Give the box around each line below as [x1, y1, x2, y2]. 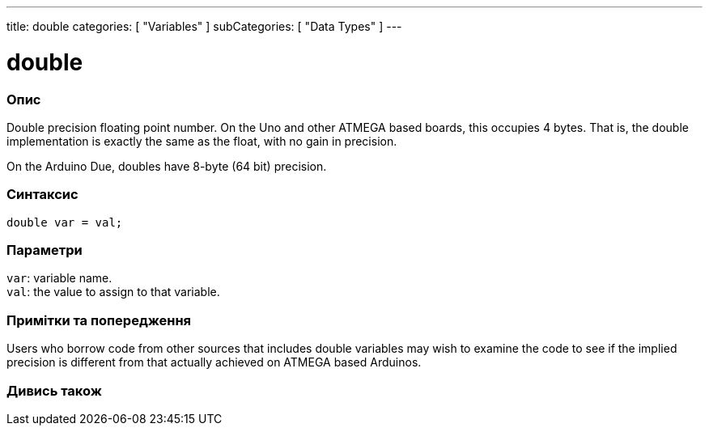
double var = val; [6, 215, 123, 229]
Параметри [6, 242, 83, 258]
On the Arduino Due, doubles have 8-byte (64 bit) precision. [6, 159, 327, 173]
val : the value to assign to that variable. [6, 285, 220, 299]
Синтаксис [6, 186, 79, 203]
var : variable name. [6, 271, 113, 286]
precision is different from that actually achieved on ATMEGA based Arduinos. [6, 355, 422, 370]
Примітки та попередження [6, 311, 192, 328]
